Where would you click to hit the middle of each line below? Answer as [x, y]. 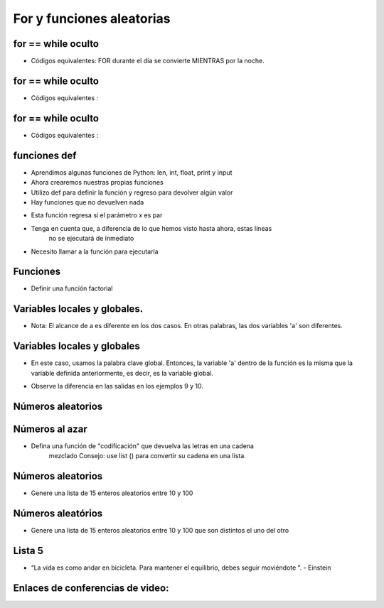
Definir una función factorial [72, 288]
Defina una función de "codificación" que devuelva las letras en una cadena [142, 446]
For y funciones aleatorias [92, 18]
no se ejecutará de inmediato [91, 239]
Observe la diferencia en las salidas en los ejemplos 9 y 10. [117, 386]
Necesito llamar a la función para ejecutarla [95, 251]
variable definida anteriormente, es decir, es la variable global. [122, 373]
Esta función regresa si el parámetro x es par [97, 215]
